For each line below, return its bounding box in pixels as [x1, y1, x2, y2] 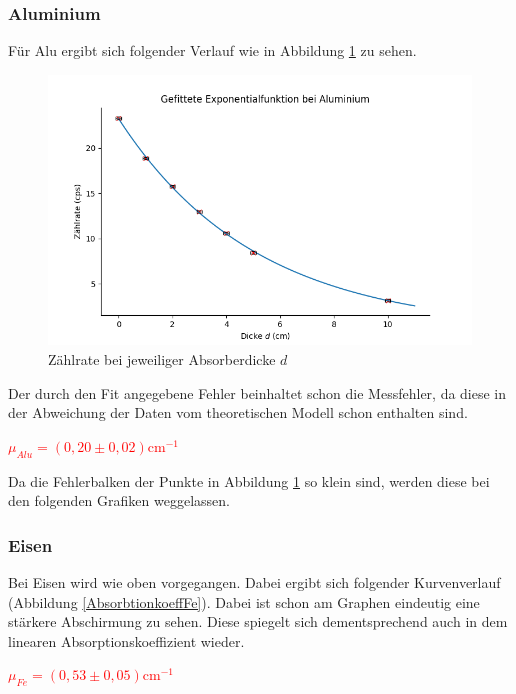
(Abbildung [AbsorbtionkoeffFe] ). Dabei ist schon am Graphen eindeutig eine [8, 591, 480, 612]
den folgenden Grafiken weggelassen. [8, 490, 230, 511]
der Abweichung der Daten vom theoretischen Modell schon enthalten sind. [8, 402, 468, 423]
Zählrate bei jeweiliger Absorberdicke [48, 349, 276, 370]
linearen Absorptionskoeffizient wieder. [8, 630, 245, 651]
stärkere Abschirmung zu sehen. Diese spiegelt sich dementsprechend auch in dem [8, 611, 508, 632]
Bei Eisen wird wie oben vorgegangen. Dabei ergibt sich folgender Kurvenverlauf [8, 572, 501, 593]
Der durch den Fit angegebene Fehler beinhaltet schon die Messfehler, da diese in [8, 382, 507, 403]
